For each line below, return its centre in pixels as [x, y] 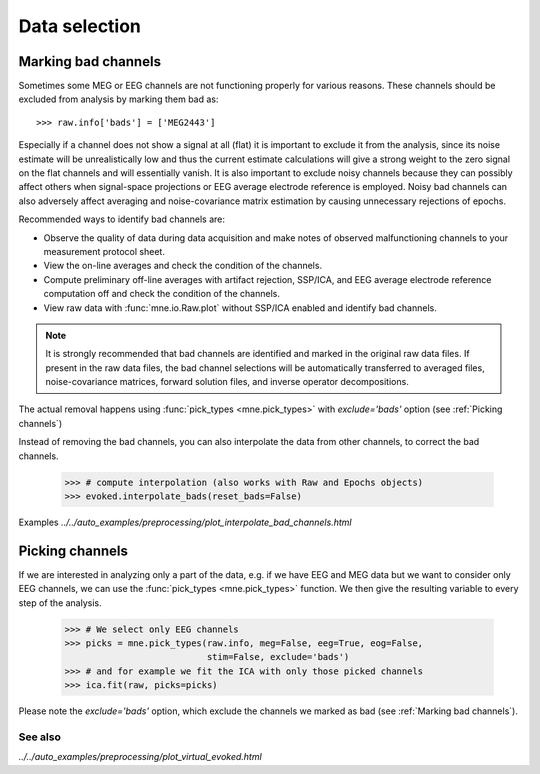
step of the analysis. [60, 602]
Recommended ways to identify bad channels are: [121, 219]
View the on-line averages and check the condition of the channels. [183, 266]
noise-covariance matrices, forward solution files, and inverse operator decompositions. [227, 382]
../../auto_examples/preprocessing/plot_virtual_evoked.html [140, 757]
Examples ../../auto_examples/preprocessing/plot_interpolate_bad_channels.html [185, 522]
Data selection [80, 26]
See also [40, 737]
